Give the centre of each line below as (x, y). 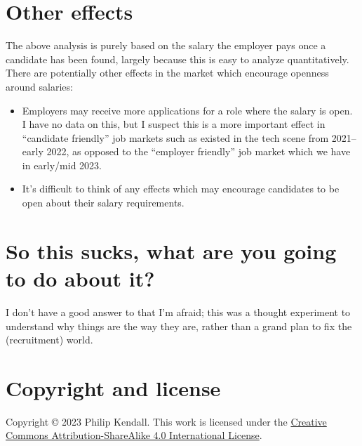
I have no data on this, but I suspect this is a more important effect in (174, 124)
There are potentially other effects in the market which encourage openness (167, 73)
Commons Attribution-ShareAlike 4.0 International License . (134, 435)
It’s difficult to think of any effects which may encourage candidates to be (181, 189)
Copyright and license (113, 387)
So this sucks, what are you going (171, 250)
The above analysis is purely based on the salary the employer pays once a (166, 45)
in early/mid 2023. (62, 165)
